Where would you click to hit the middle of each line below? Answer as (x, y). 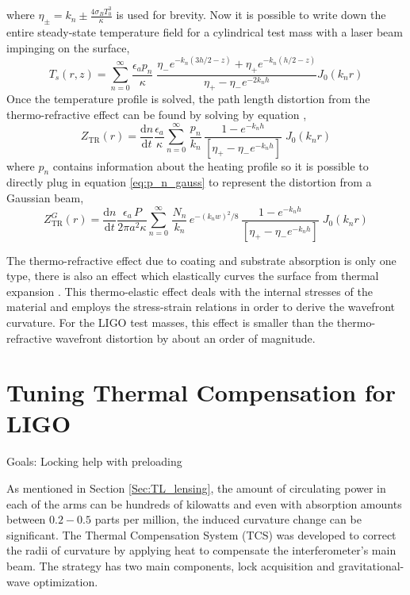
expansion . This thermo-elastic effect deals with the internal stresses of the (190, 291)
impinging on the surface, (68, 47)
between (26, 519)
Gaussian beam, (45, 197)
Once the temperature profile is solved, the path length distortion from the (188, 99)
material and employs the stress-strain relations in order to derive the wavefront (201, 307)
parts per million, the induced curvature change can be (228, 519)
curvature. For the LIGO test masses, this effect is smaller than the (170, 322)
